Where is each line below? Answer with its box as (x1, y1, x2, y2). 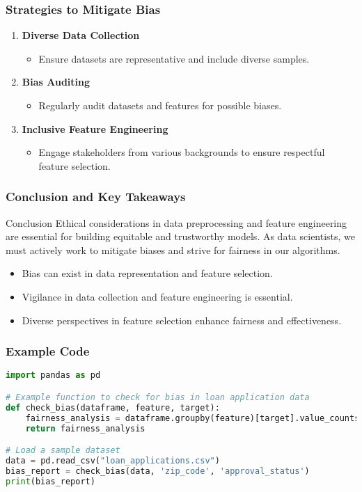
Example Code (6, 342, 90, 360)
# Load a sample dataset (6, 445, 120, 456)
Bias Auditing (22, 74, 90, 89)
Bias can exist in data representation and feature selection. (22, 266, 273, 280)
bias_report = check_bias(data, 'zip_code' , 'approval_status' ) (6, 466, 310, 476)
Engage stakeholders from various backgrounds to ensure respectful (38, 145, 325, 159)
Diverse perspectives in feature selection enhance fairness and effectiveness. (22, 312, 342, 327)
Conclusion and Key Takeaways (6, 188, 186, 205)
